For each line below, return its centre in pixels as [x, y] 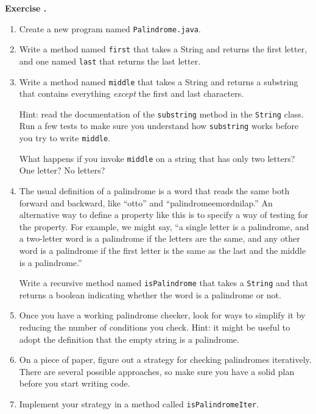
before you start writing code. [75, 383]
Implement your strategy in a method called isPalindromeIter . [139, 404]
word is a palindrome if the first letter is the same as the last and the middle [163, 250]
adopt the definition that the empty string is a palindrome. [129, 339]
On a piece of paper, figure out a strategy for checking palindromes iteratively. [165, 360]
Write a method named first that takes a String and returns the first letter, [163, 49]
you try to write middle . [65, 138]
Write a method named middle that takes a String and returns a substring [159, 81]
